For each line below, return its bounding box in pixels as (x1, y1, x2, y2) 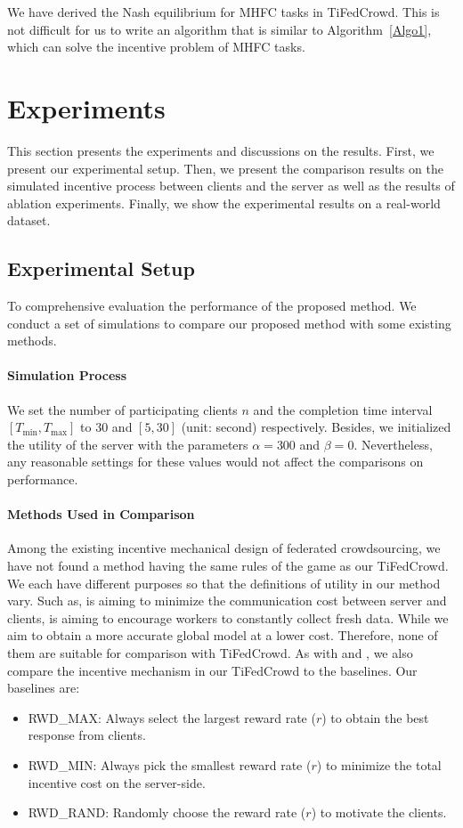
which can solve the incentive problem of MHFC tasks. (7, 37, 305, 56)
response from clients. (28, 726, 146, 744)
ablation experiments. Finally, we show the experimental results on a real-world (7, 193, 441, 212)
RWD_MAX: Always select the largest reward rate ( (28, 708, 316, 727)
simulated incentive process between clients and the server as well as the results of (7, 176, 455, 195)
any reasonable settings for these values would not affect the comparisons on (7, 452, 424, 471)
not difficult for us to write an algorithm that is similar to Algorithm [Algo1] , (7, 20, 432, 38)
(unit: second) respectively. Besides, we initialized (181, 418, 451, 436)
